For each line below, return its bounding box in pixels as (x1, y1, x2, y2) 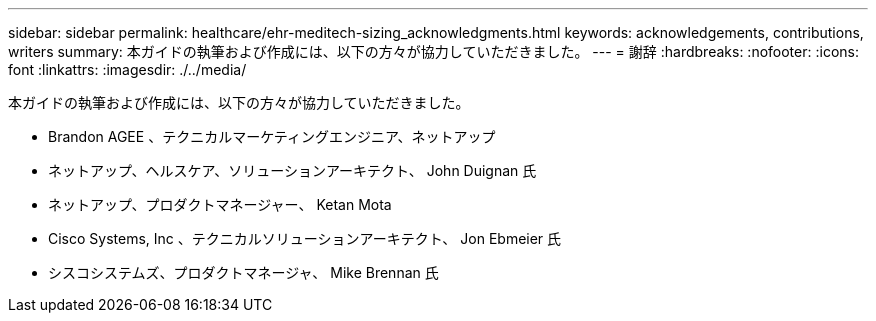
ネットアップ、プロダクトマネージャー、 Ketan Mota (48, 196, 392, 213)
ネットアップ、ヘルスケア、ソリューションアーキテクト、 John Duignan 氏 (48, 162, 537, 179)
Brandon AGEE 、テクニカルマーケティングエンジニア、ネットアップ (48, 128, 496, 145)
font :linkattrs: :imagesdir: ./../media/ (8, 61, 247, 78)
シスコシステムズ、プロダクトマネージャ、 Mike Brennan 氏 (48, 264, 439, 281)
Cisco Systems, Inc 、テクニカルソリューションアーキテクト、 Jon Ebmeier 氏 (48, 230, 562, 247)
